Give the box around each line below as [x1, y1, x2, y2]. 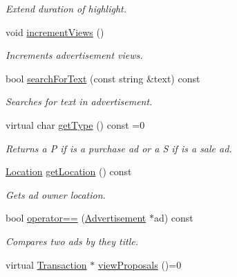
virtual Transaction [6, 257, 87, 271]
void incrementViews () [6, 24, 104, 39]
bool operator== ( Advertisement [6, 211, 146, 225]
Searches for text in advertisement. [6, 94, 153, 109]
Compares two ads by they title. [6, 233, 138, 248]
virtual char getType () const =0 [6, 117, 145, 132]
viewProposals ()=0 [97, 257, 182, 271]
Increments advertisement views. [6, 48, 143, 62]
